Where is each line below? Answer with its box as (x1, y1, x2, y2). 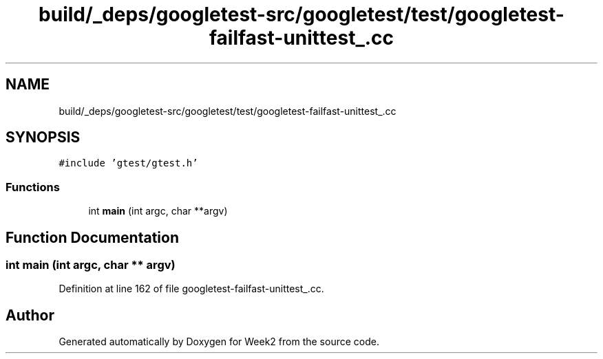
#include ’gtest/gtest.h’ (59, 157, 198, 169)
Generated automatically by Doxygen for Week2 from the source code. (59, 336, 379, 348)
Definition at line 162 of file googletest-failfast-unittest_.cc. (59, 283, 324, 295)
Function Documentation (6, 228, 179, 246)
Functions (6, 179, 60, 194)
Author (6, 306, 54, 324)
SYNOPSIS (6, 129, 81, 146)
